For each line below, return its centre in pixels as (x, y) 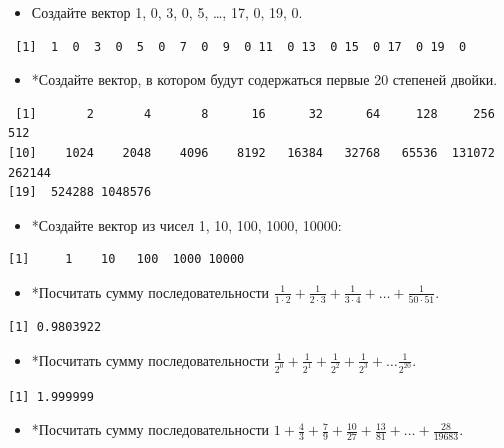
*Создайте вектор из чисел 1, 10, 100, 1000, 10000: (186, 224)
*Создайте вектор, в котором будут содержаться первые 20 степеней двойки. (264, 79)
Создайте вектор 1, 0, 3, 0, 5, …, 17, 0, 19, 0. (167, 12)
